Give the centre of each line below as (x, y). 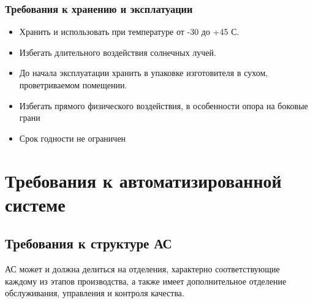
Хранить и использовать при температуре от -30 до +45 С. (129, 32)
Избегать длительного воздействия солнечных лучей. (118, 52)
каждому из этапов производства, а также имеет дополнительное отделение (146, 281)
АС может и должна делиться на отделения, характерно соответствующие (142, 269)
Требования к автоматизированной (143, 180)
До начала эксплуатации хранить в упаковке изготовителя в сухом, (144, 73)
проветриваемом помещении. (73, 85)
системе (35, 204)
